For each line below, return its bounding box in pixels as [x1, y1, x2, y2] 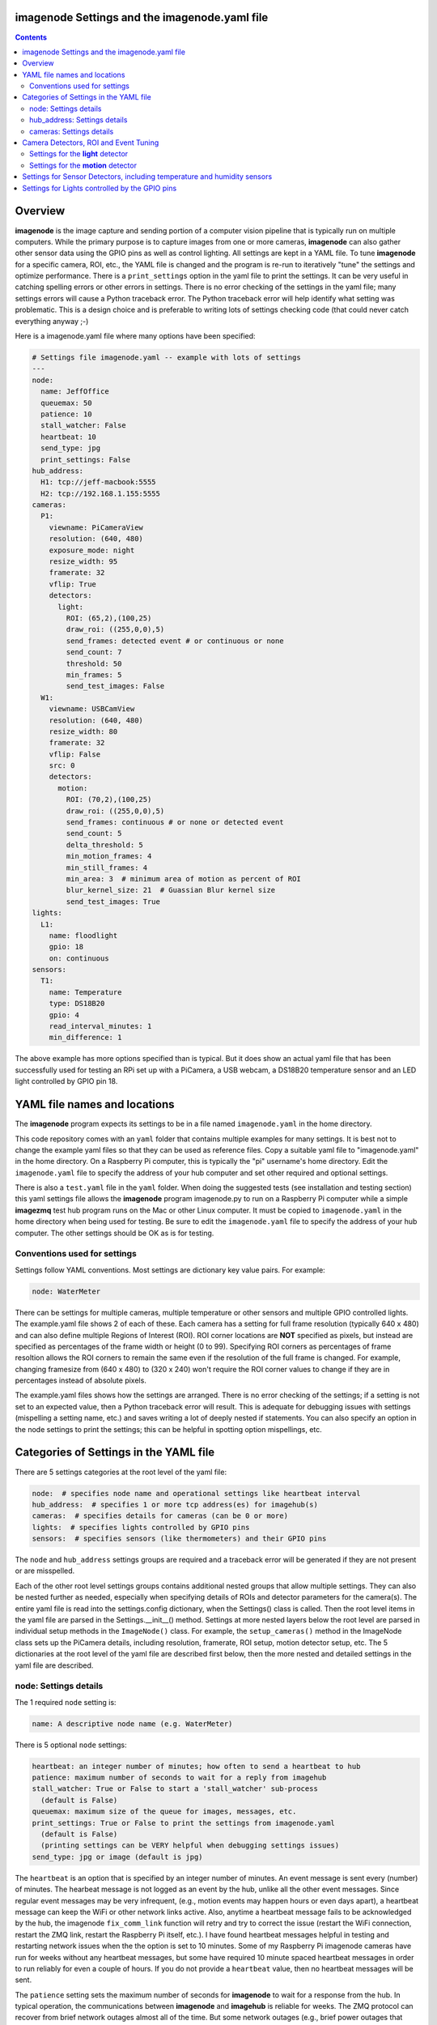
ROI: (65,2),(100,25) [66, 613, 152, 623]
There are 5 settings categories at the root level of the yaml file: [15, 1467, 227, 1477]
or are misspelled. [15, 1566, 75, 1575]
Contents [15, 32, 48, 42]
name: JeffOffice [40, 387, 109, 396]
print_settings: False [40, 454, 131, 464]
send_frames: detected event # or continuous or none [66, 636, 284, 646]
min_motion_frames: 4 [66, 851, 152, 861]
